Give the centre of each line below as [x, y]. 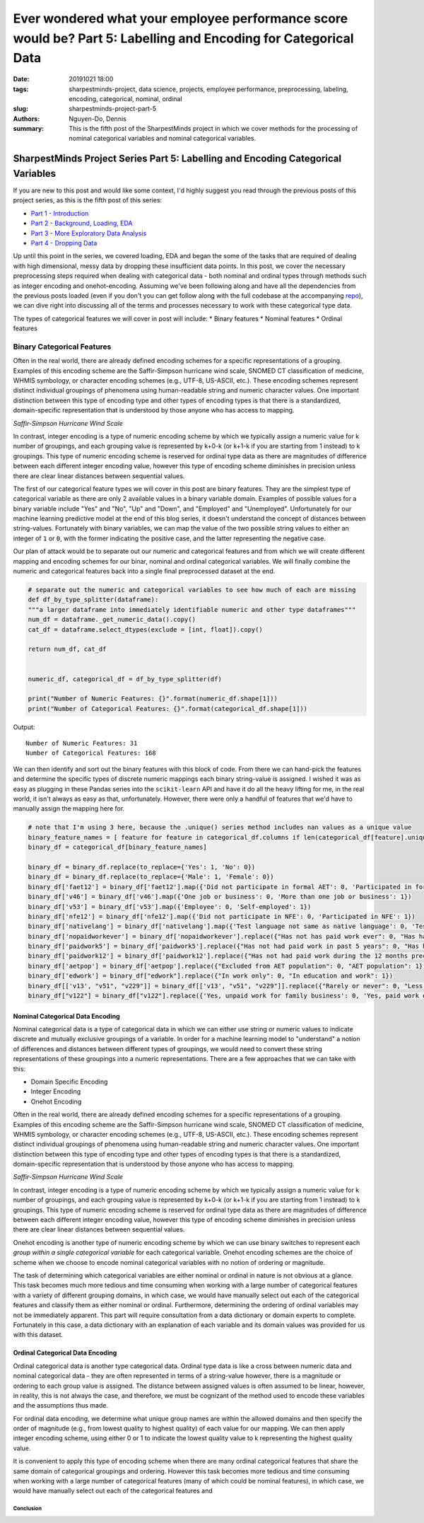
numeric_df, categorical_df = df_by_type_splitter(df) [125, 679]
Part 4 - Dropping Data [64, 243]
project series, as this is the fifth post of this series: [88, 200]
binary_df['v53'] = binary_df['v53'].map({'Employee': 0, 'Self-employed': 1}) [170, 907]
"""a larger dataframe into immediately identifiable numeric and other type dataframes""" [192, 609]
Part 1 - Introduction [60, 213]
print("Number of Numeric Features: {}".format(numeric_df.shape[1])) [153, 699]
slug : [20, 109]
